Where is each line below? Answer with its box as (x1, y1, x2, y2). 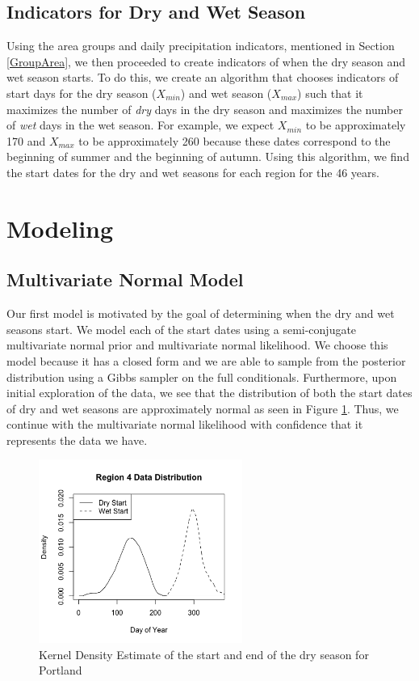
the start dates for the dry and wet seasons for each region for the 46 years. (6, 163, 379, 180)
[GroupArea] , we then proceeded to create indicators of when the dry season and (6, 53, 406, 70)
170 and (6, 132, 46, 149)
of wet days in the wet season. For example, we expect (6, 116, 274, 133)
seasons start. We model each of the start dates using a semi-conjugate (6, 320, 357, 337)
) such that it (297, 84, 363, 101)
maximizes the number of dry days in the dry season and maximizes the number (6, 100, 403, 117)
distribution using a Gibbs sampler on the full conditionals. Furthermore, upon (6, 368, 397, 385)
